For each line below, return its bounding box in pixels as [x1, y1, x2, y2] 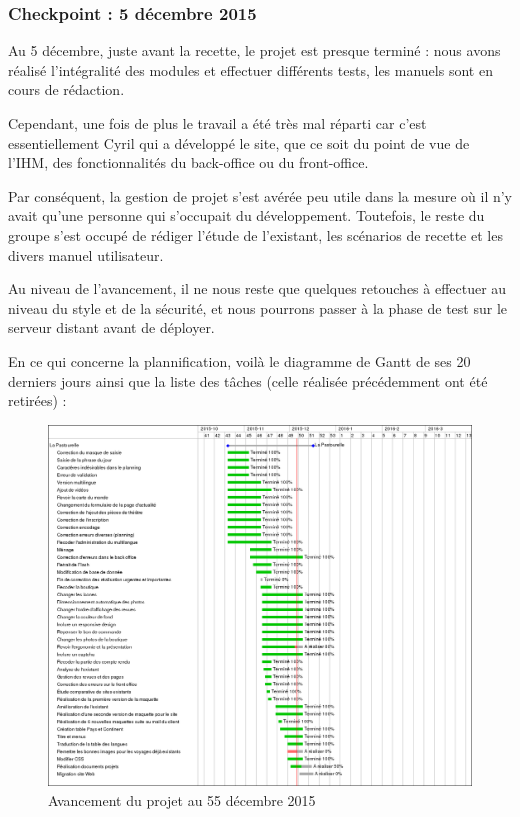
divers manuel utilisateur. [8, 244, 164, 265]
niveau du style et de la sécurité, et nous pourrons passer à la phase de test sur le [8, 297, 507, 318]
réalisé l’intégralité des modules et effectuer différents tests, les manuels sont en [8, 59, 493, 80]
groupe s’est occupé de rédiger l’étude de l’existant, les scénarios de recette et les [8, 224, 503, 245]
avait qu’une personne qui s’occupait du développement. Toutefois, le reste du [8, 205, 485, 226]
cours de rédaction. [8, 79, 125, 100]
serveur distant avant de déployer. [8, 317, 215, 338]
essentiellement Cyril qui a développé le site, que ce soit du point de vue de [8, 132, 470, 153]
